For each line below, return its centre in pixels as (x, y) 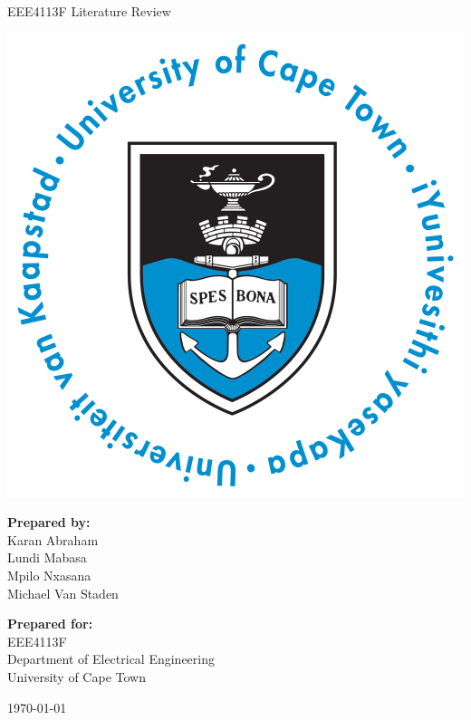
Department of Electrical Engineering (111, 659)
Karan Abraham (53, 539)
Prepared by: (49, 522)
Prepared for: (50, 624)
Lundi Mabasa (47, 557)
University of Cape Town (77, 676)
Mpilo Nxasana (49, 575)
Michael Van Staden (63, 593)
